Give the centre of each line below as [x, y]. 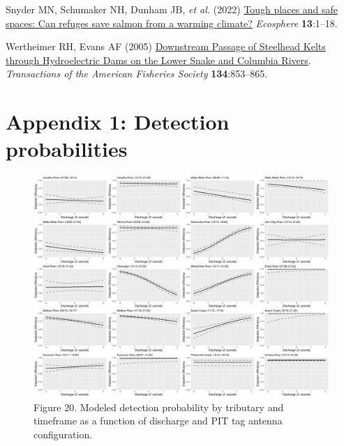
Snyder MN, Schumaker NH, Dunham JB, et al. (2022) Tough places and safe [172, 9]
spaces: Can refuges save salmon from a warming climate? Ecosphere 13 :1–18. [172, 23]
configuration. [63, 435]
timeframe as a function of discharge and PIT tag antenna [158, 421]
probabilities [67, 149]
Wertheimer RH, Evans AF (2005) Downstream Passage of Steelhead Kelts [166, 46]
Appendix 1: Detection [118, 122]
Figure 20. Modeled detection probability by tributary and [159, 407]
